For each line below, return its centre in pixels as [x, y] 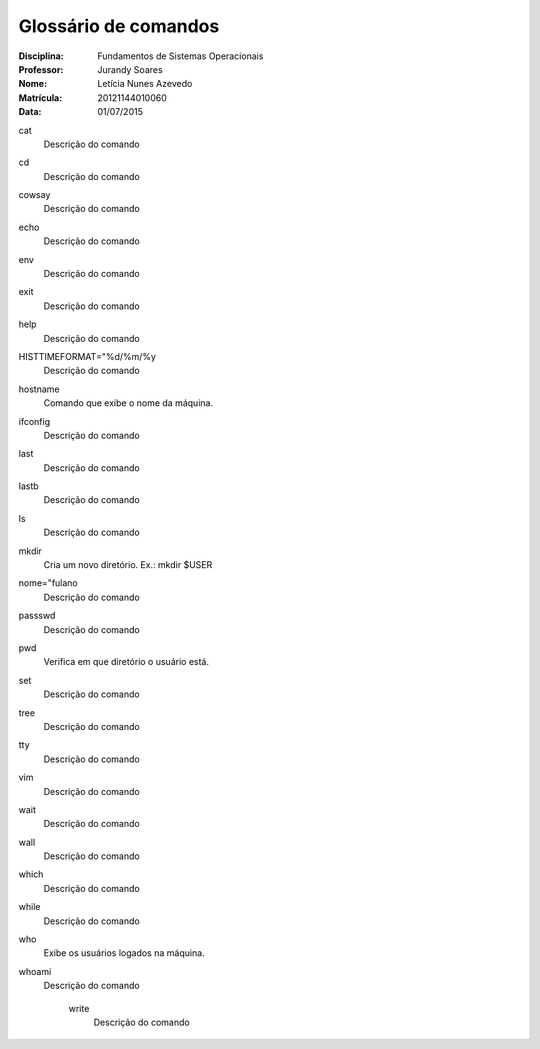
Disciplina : [41, 56]
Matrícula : [40, 97]
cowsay [34, 195]
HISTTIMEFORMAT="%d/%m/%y [87, 356]
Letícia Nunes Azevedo [145, 84]
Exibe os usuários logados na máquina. [124, 953]
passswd [37, 616]
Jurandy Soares [130, 69]
